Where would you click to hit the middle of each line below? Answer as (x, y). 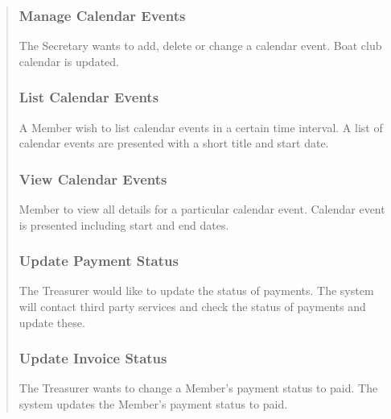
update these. (52, 322)
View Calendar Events (93, 178)
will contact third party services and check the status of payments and (192, 307)
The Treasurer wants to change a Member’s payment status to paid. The (198, 388)
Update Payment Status (99, 261)
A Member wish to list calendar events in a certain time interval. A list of (201, 127)
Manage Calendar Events (102, 15)
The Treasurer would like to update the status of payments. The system (196, 290)
